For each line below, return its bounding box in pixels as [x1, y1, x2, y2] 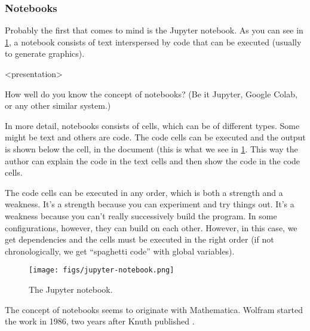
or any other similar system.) [5, 99, 111, 112]
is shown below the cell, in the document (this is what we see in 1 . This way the [5, 142, 298, 155]
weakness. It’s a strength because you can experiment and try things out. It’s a [5, 198, 294, 210]
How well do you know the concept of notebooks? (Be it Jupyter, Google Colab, [5, 87, 297, 100]
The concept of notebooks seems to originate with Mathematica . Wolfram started [5, 303, 303, 315]
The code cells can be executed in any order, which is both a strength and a [5, 186, 283, 198]
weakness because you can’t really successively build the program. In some [5, 209, 277, 222]
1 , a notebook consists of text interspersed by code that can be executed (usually [5, 35, 302, 48]
